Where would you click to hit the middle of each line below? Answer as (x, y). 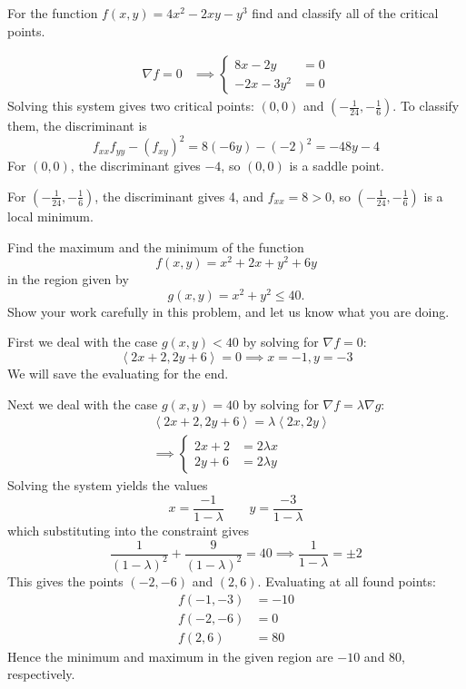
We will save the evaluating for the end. (118, 374)
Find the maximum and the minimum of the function (156, 246)
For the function (53, 13)
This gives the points (65, 581)
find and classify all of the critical (345, 13)
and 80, (384, 656)
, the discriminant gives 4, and (179, 196)
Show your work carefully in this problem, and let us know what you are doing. (228, 311)
